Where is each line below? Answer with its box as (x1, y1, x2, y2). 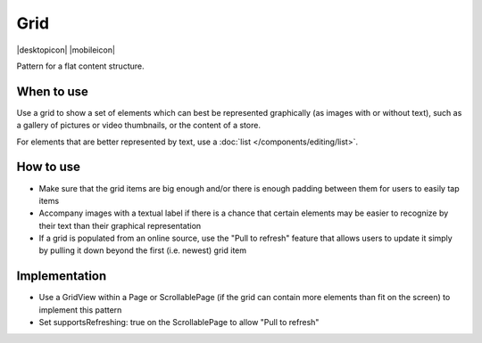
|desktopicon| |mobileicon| (16, 45, 116, 55)
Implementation (16, 268, 107, 284)
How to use (16, 159, 80, 175)
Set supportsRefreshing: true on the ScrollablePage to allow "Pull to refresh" (38, 317, 320, 328)
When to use (16, 84, 89, 99)
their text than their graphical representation (38, 220, 202, 231)
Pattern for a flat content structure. (16, 61, 145, 71)
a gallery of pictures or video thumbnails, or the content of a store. (16, 120, 261, 131)
